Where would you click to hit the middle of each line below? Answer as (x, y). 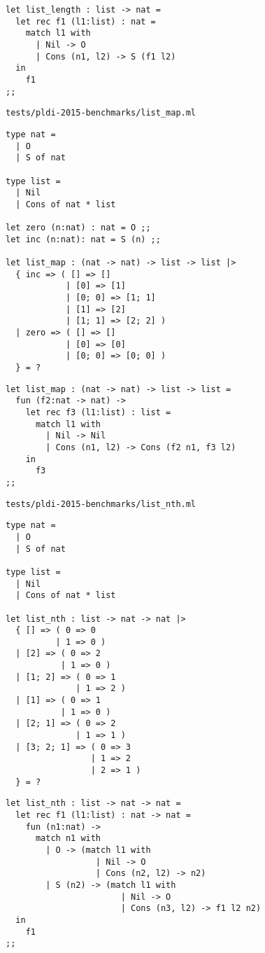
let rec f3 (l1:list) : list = (98, 412)
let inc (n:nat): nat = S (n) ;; (83, 239)
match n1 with (68, 839)
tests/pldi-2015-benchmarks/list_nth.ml (101, 504)
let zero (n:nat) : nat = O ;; (78, 228)
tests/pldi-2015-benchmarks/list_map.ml (101, 113)
